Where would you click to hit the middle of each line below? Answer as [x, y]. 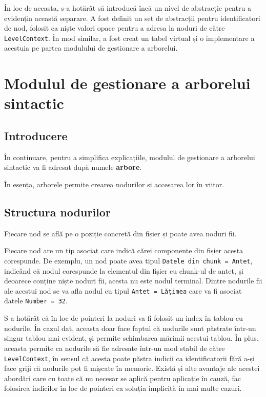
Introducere [36, 135]
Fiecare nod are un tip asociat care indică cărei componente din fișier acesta [124, 250]
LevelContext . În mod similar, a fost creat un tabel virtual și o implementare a [129, 38]
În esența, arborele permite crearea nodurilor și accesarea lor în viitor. [114, 184]
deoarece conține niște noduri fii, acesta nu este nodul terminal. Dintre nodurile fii [133, 281]
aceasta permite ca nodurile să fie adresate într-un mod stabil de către [115, 348]
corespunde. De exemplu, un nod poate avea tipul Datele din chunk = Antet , [128, 260]
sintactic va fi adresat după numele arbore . [73, 167]
